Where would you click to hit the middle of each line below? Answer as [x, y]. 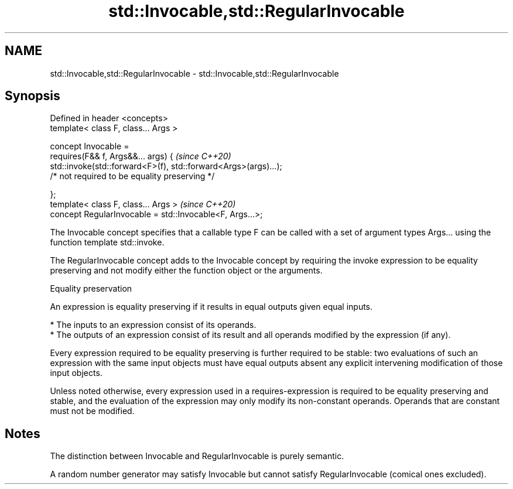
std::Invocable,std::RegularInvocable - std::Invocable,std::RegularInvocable [194, 73]
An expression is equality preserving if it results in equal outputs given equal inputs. [211, 307]
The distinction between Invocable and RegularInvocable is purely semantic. [197, 456]
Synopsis [33, 96]
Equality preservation [91, 289]
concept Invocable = [90, 146]
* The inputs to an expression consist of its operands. [153, 325]
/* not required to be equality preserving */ [132, 176]
